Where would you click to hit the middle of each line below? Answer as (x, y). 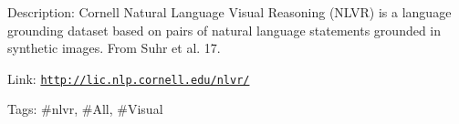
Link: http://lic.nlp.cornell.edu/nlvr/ (129, 78)
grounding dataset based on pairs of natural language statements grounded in (224, 30)
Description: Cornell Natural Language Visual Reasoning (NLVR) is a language (229, 12)
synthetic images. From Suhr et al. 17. (114, 48)
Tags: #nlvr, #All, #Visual (85, 109)
